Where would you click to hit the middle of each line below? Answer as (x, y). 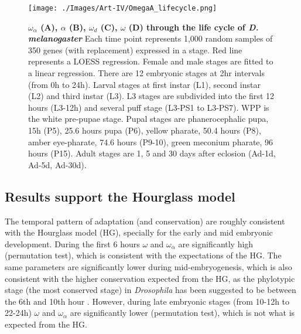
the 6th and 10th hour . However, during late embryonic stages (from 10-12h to (147, 301)
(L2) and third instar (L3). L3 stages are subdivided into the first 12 (151, 96)
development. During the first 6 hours (72, 243)
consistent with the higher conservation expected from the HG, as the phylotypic (150, 278)
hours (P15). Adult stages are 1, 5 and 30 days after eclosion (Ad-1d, (152, 153)
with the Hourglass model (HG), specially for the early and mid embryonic (139, 232)
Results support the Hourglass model (120, 196)
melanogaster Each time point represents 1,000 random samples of (150, 38)
